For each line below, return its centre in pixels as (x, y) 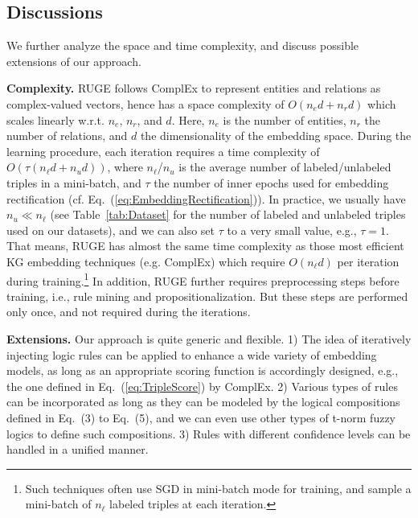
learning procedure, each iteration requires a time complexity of (163, 151)
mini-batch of (58, 504)
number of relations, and (67, 136)
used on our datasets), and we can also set (111, 230)
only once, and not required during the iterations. (129, 312)
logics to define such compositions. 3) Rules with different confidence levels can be (209, 433)
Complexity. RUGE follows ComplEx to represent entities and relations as (194, 88)
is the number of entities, (285, 119)
